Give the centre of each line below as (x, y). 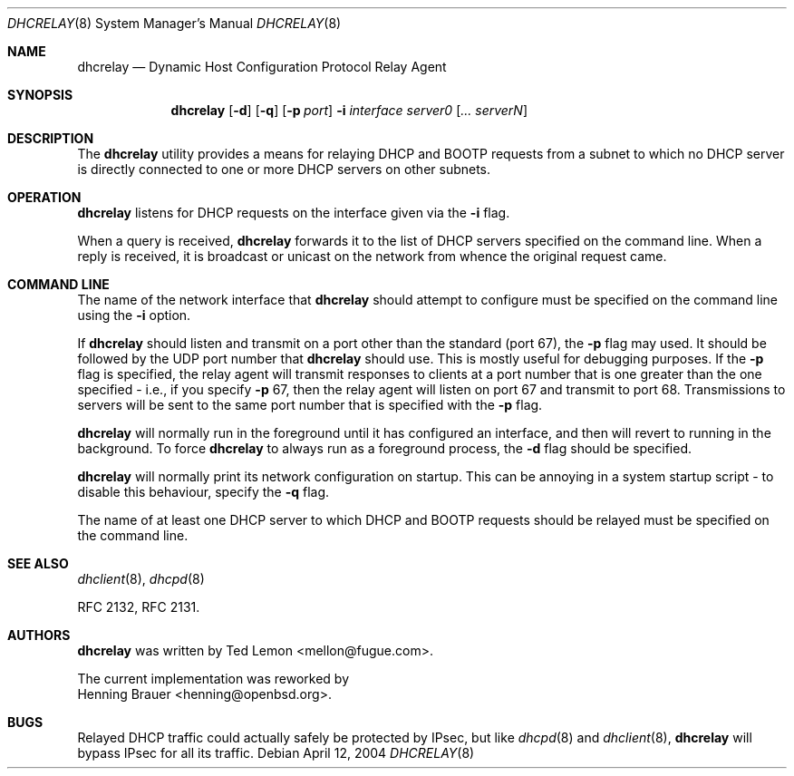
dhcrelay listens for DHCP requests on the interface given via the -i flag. (294, 213)
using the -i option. (134, 315)
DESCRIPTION (51, 138)
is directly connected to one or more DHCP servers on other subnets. (284, 169)
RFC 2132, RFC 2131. (139, 607)
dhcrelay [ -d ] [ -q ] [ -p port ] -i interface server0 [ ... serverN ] (349, 110)
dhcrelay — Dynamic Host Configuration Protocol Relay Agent (262, 67)
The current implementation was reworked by (213, 679)
